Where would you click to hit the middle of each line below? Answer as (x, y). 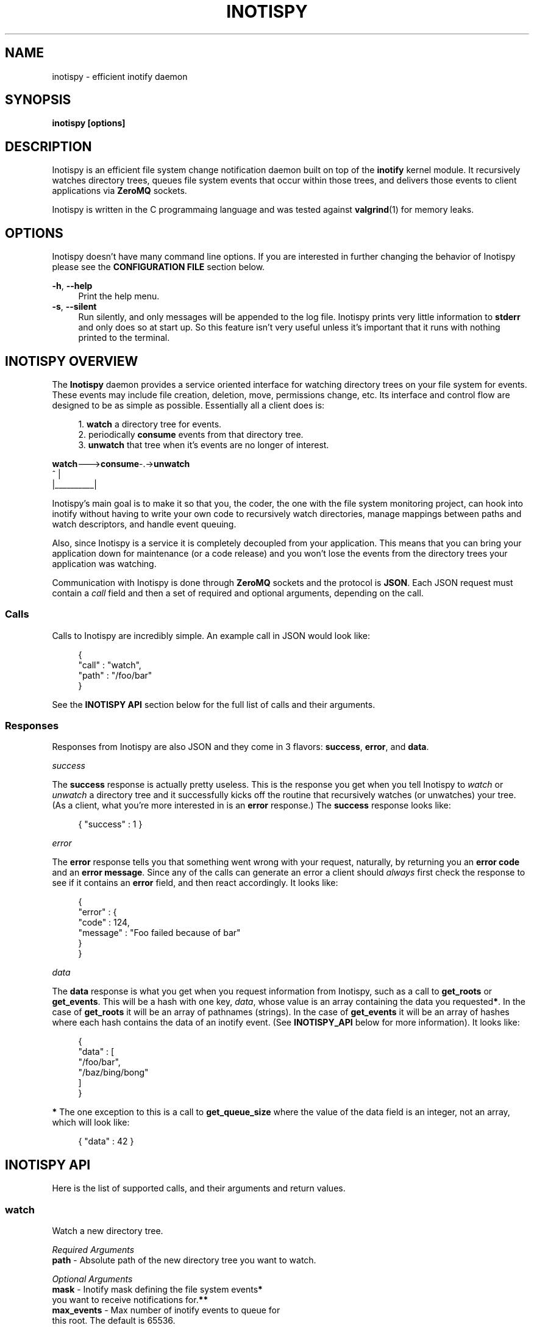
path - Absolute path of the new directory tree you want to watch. (184, 1260)
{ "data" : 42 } (106, 1141)
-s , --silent (74, 307)
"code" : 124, (104, 923)
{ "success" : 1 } (110, 824)
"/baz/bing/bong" (113, 1073)
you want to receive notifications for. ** (130, 1300)
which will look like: (91, 1123)
